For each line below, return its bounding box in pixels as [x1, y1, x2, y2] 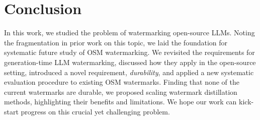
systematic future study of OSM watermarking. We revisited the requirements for [4, 47, 255, 57]
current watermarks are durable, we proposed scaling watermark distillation [4, 86, 237, 97]
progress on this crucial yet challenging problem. [21, 106, 170, 116]
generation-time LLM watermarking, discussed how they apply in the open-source [4, 56, 256, 67]
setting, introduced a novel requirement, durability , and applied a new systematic [4, 67, 254, 77]
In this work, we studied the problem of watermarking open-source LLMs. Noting [4, 27, 255, 38]
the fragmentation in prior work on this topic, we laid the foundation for [4, 37, 228, 47]
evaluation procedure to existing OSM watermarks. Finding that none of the [4, 77, 239, 87]
